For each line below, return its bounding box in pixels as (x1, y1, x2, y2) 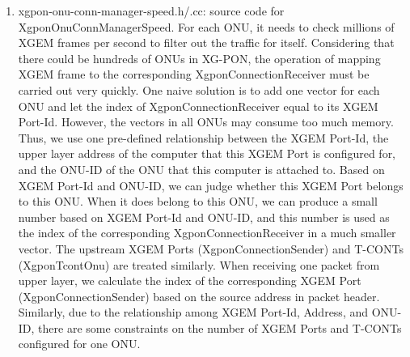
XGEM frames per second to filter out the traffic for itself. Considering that (18, 34, 395, 51)
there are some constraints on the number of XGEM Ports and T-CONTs (38, 319, 402, 336)
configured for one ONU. (18, 335, 141, 352)
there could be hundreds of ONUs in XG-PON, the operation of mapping (18, 49, 381, 66)
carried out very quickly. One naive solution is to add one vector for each (18, 81, 380, 98)
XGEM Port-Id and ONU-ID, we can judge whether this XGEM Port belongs (18, 176, 404, 193)
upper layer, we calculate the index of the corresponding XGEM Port (18, 272, 361, 289)
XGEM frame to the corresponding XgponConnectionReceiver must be (18, 66, 370, 83)
